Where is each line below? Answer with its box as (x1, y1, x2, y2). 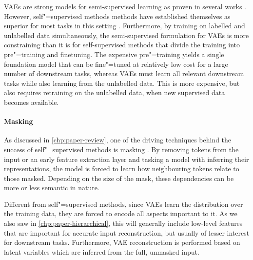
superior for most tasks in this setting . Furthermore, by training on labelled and (4, 20, 245, 31)
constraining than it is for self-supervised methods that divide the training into (4, 40, 240, 50)
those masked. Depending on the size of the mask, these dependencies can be (4, 173, 234, 183)
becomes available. (4, 97, 59, 107)
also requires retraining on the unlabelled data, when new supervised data (4, 87, 225, 98)
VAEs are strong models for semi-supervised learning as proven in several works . (4, 1, 247, 11)
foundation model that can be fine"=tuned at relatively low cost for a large (4, 59, 228, 69)
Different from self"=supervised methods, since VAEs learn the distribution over (4, 199, 243, 209)
